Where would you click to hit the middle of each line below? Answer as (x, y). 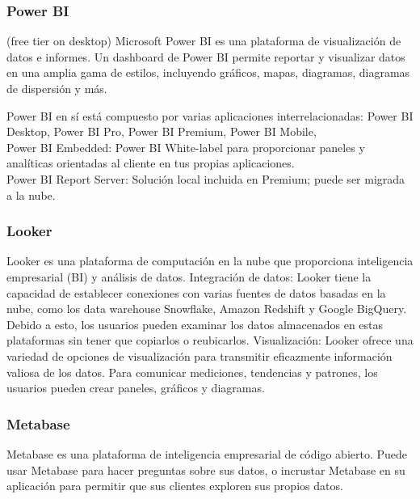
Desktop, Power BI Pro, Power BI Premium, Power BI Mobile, (162, 131)
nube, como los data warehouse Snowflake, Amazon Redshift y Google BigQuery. (207, 309)
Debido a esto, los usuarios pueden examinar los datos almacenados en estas (195, 324)
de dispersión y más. (57, 88)
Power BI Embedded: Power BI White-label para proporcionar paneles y (186, 147)
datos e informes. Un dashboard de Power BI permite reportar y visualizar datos (206, 56)
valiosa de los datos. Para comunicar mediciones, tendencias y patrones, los (192, 372)
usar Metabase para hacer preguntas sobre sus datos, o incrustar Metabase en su (206, 469)
